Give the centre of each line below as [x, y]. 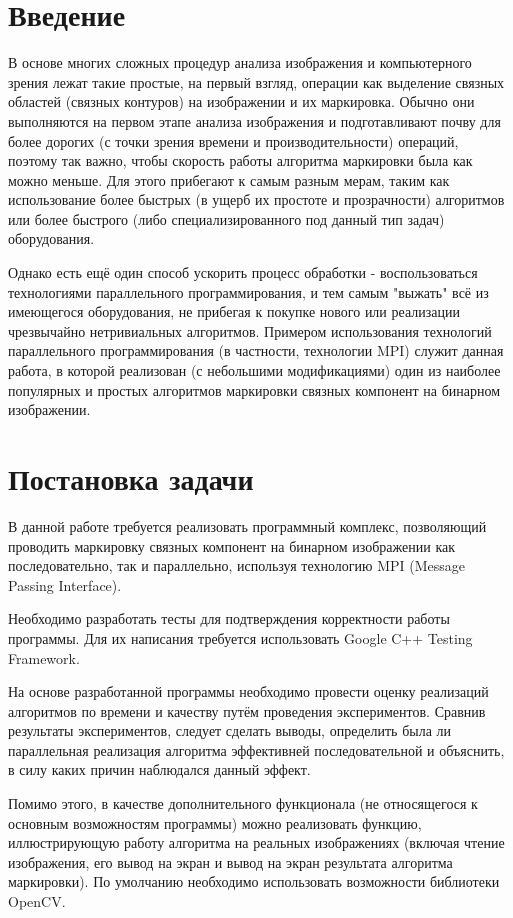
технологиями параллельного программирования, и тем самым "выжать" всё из [248, 291]
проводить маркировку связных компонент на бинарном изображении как [232, 545]
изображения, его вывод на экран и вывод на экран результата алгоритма [230, 861]
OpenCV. [37, 901]
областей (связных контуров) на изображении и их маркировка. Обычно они [241, 101]
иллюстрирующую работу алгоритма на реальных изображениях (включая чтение [256, 842]
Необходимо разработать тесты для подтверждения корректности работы [229, 618]
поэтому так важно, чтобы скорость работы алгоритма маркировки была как [240, 160]
